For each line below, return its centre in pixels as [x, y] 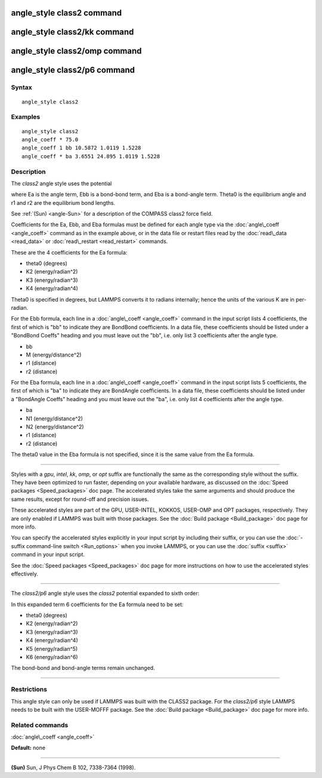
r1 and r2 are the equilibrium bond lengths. [63, 202]
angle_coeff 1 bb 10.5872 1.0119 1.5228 [81, 148]
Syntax [21, 88]
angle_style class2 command [66, 13]
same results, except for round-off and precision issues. [80, 499]
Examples [26, 117]
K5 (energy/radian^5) [52, 648]
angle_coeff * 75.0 [50, 139]
